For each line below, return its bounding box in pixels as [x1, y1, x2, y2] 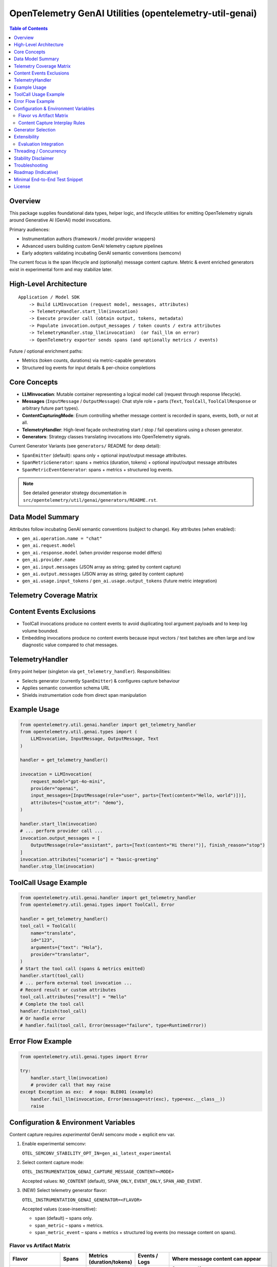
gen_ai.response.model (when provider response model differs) [22, 549, 162, 555]
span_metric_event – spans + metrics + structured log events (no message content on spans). [34, 1229, 237, 1236]
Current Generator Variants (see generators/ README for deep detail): [9, 443, 161, 449]
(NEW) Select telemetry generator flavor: [22, 1187, 107, 1194]
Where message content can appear [172, 1255, 261, 1262]
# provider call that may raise [30, 1082, 111, 1088]
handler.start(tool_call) [20, 973, 84, 979]
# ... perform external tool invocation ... [20, 980, 132, 986]
